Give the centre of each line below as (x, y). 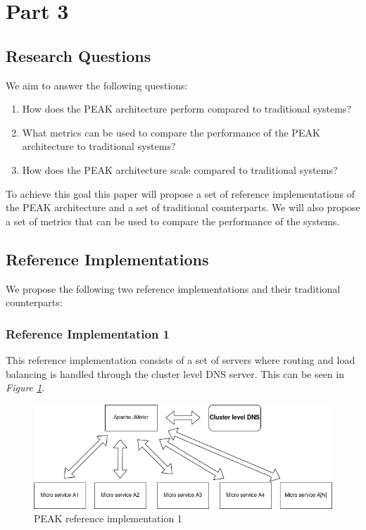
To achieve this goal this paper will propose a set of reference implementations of (180, 193)
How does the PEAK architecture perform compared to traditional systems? (187, 109)
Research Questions (78, 55)
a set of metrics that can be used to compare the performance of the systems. (173, 221)
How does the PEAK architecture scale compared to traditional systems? (180, 169)
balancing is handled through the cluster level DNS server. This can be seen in (175, 373)
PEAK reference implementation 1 (108, 518)
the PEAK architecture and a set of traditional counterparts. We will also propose (183, 207)
